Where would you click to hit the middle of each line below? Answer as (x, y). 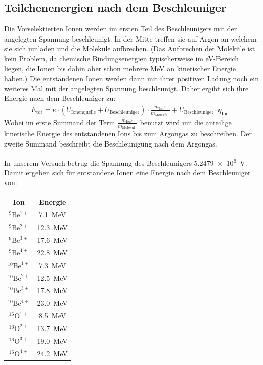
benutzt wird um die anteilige (186, 122)
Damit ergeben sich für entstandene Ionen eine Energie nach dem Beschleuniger (127, 172)
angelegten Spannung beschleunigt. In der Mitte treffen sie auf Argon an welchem (130, 38)
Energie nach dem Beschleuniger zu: (60, 98)
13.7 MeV (52, 328)
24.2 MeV (52, 353)
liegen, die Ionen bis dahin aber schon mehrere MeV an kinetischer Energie (120, 68)
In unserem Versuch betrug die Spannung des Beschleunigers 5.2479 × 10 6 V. (126, 162)
